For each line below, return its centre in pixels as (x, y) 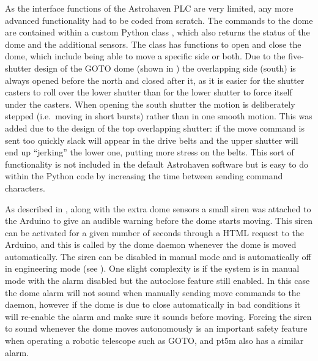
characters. (25, 188)
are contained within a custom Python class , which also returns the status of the (157, 32)
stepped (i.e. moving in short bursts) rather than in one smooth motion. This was (159, 116)
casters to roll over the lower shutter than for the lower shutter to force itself (149, 92)
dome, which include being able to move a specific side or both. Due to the (145, 56)
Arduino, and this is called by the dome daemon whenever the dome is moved (151, 244)
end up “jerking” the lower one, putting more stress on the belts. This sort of (150, 152)
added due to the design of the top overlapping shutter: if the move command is (155, 128)
